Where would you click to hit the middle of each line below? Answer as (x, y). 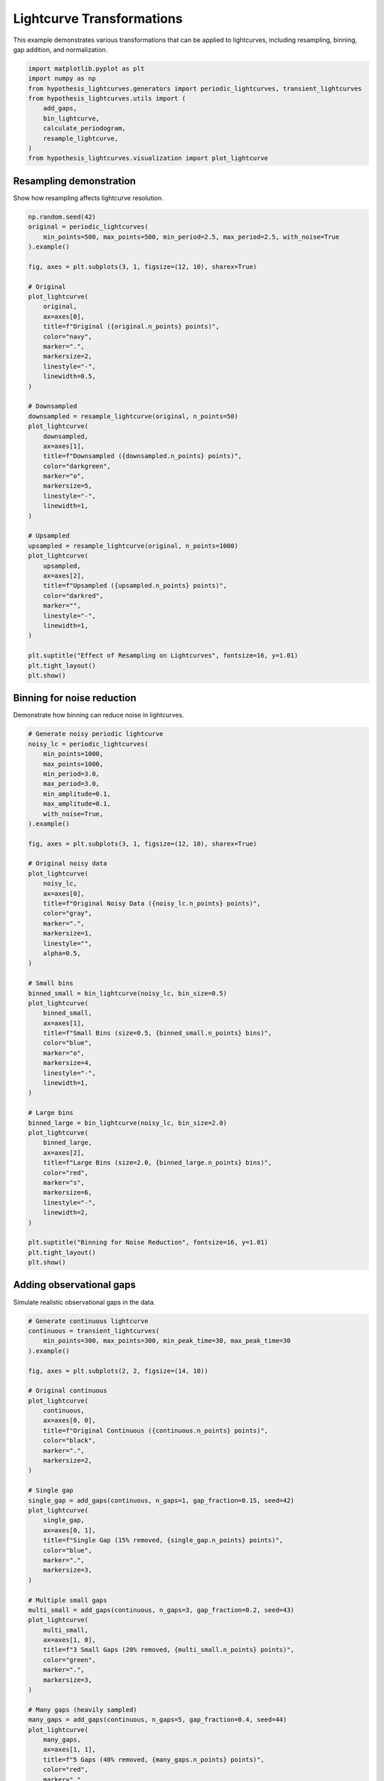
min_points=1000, (73, 754)
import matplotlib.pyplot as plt (86, 68)
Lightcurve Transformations (98, 19)
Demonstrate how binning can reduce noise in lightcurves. (98, 715)
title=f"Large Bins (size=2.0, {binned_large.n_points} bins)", (158, 1163)
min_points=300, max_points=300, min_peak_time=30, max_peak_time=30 (167, 1341)
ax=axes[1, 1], (69, 1750)
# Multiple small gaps (68, 1600)
